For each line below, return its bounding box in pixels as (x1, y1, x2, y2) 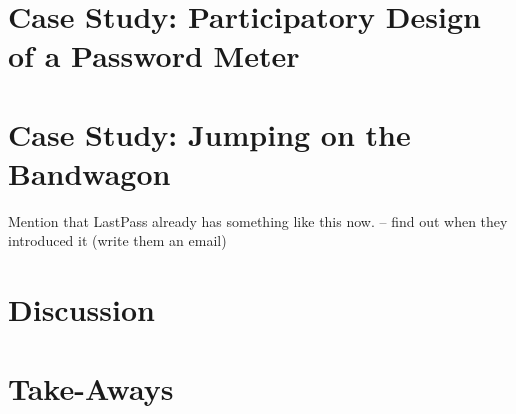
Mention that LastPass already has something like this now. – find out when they (8, 210, 508, 231)
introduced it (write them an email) (8, 230, 227, 251)
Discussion (8, 289, 155, 330)
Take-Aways (8, 367, 174, 408)
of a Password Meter (8, 35, 300, 76)
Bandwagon (8, 152, 171, 193)
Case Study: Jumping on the (8, 113, 411, 154)
